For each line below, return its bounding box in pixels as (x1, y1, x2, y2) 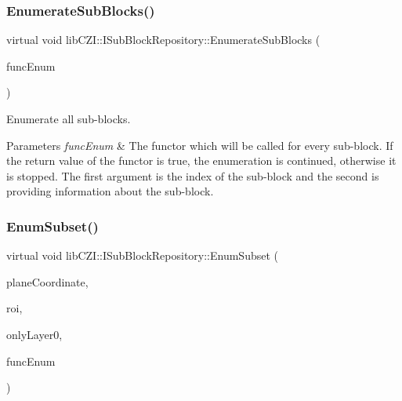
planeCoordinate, (6, 273, 89, 290)
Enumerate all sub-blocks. (6, 111, 131, 126)
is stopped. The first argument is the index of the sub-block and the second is (6, 167, 379, 184)
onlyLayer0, (6, 326, 63, 342)
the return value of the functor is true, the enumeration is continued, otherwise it (6, 152, 397, 169)
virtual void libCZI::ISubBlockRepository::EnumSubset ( (6, 247, 279, 264)
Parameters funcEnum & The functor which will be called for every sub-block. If (6, 137, 393, 153)
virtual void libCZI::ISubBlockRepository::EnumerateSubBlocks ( (6, 31, 321, 48)
